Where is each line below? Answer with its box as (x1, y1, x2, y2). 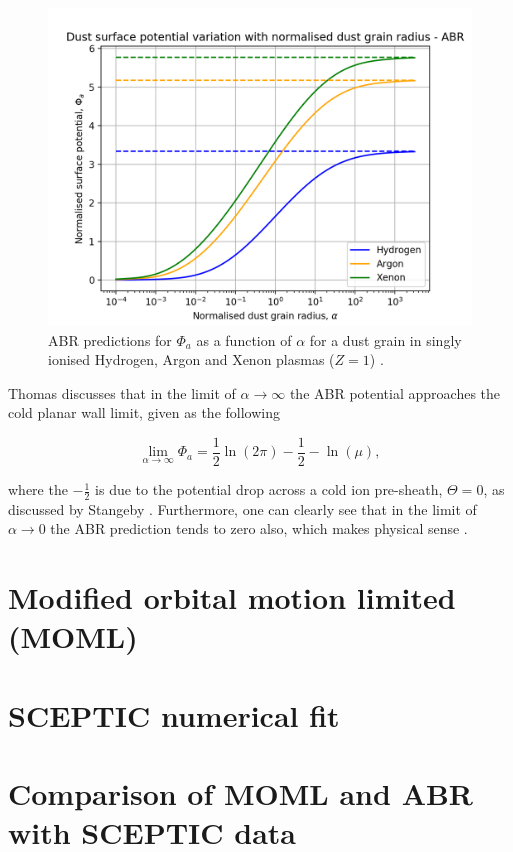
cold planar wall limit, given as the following (8, 402, 280, 423)
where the (8, 479, 68, 500)
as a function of (196, 329, 292, 350)
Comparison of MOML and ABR (8, 773, 474, 814)
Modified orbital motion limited (8, 577, 456, 618)
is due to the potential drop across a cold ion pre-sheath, (95, 479, 443, 500)
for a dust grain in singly (309, 329, 462, 350)
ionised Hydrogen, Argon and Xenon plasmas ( (48, 349, 335, 370)
